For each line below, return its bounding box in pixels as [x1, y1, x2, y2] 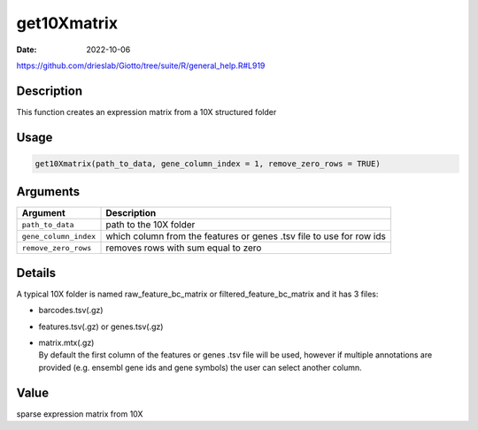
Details [16, 265, 57, 280]
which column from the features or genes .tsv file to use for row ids [105, 230, 387, 242]
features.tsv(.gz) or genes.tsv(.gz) [38, 321, 164, 332]
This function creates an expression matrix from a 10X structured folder [16, 106, 277, 117]
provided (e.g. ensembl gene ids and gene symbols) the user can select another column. [38, 362, 362, 372]
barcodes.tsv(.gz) [38, 305, 104, 316]
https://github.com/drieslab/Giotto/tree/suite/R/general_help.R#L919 [16, 60, 266, 71]
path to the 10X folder [105, 219, 196, 231]
